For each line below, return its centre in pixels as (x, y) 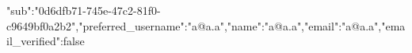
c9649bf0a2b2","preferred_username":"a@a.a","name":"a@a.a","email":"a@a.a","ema (206, 25)
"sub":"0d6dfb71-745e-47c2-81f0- (84, 10)
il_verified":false (46, 41)
